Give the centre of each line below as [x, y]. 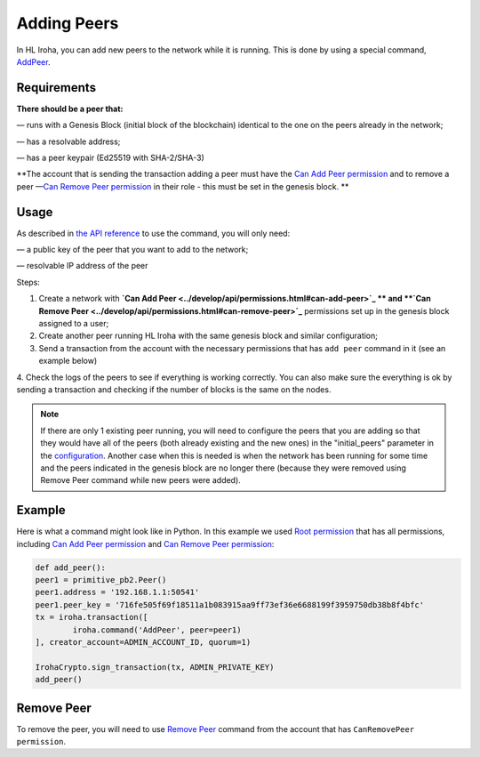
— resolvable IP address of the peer [82, 266]
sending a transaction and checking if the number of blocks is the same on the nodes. [174, 390]
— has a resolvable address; [68, 141]
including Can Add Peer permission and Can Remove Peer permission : [145, 544]
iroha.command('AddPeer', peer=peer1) [157, 630]
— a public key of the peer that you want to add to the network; [132, 250]
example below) [68, 361]
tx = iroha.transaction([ [92, 617]
